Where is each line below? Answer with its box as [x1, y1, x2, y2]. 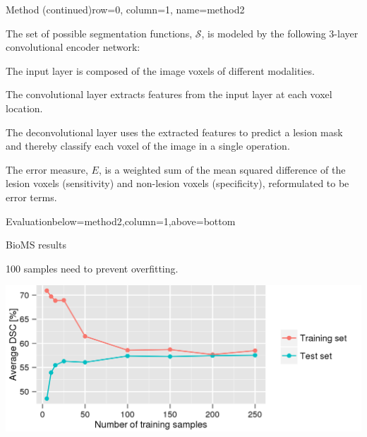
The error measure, [6, 162, 88, 176]
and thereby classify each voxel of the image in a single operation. [6, 138, 290, 153]
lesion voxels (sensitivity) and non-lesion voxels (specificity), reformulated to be [6, 176, 349, 191]
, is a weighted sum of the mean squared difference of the [98, 162, 346, 176]
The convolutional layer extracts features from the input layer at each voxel [6, 87, 332, 102]
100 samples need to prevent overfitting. [6, 261, 179, 275]
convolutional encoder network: [6, 40, 140, 54]
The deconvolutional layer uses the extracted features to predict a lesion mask [6, 124, 343, 139]
